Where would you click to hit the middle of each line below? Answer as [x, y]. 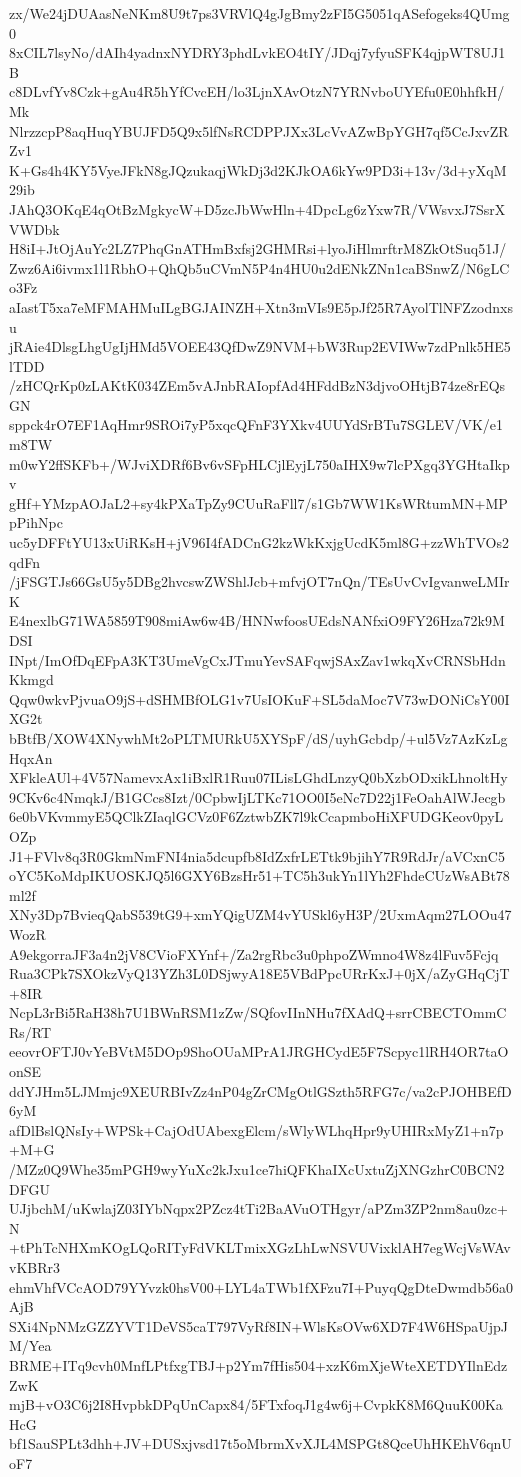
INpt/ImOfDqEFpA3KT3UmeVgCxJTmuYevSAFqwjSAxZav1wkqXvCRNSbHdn [257, 659]
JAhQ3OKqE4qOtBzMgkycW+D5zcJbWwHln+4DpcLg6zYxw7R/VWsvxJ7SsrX [257, 208]
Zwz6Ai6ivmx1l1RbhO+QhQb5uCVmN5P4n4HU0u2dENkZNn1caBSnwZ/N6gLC [259, 267]
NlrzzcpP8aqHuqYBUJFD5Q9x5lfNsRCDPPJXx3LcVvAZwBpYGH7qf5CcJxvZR [259, 130]
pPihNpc [36, 522]
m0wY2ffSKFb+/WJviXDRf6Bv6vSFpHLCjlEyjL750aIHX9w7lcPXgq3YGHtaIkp [259, 463]
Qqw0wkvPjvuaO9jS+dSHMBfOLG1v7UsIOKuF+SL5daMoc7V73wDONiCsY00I [259, 698]
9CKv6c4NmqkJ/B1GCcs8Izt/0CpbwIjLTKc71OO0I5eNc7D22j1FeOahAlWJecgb [257, 796]
